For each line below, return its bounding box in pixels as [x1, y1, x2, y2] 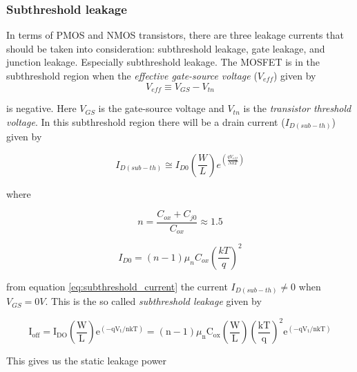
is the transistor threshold [243, 101, 351, 115]
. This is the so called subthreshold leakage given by [45, 294, 262, 308]
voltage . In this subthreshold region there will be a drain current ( [6, 114, 285, 129]
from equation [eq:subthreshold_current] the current [6, 279, 228, 293]
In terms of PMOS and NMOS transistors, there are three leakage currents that [6, 28, 344, 42]
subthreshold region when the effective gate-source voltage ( [6, 68, 258, 82]
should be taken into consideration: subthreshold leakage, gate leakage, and [6, 41, 325, 55]
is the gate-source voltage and [98, 101, 224, 115]
